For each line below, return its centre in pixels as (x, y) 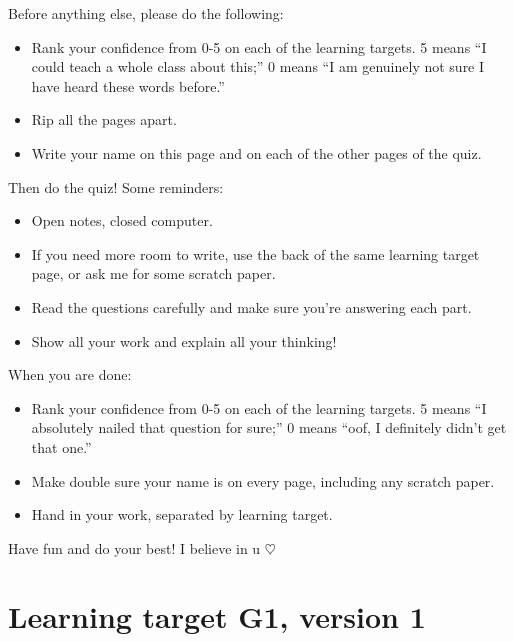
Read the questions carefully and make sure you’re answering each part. (251, 306)
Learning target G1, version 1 (217, 616)
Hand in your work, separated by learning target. (182, 514)
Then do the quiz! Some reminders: (116, 186)
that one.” (61, 446)
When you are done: (70, 374)
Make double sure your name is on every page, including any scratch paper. (263, 480)
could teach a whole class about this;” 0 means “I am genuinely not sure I (258, 66)
